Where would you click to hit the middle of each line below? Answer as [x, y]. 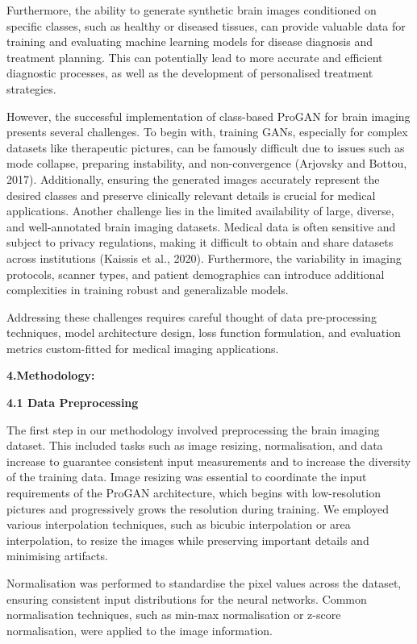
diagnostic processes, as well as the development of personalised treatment [190, 73]
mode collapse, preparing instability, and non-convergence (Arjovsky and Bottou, [207, 163]
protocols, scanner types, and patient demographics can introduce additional [196, 274]
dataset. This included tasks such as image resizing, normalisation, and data [195, 445]
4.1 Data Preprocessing [73, 403]
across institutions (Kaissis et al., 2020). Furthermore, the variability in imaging [204, 258]
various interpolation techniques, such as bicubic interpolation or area [179, 524]
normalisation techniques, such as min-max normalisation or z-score [174, 615]
